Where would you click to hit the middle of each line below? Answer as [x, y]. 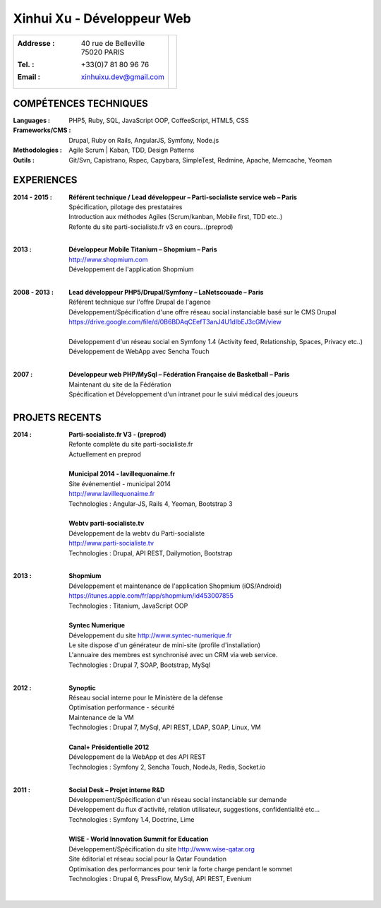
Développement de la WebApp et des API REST [137, 757]
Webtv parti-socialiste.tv [107, 524]
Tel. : [26, 64]
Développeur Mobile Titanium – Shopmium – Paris [143, 249]
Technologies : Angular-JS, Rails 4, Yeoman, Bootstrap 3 [151, 503]
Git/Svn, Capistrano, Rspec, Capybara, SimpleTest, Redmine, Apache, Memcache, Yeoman [200, 160]
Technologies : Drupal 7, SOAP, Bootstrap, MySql [140, 665]
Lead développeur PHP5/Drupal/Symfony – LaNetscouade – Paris [166, 293]
